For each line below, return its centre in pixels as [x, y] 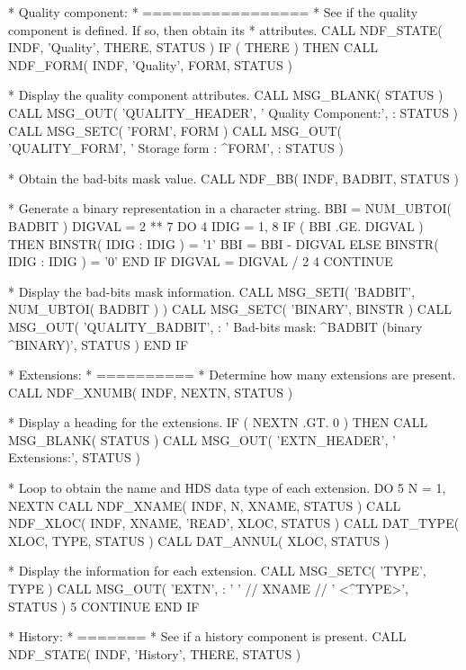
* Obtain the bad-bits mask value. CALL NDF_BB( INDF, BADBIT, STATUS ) [233, 178]
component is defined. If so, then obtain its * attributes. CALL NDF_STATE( [225, 29]
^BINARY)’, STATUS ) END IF [99, 344]
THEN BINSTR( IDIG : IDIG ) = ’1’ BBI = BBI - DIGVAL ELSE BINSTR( [224, 243]
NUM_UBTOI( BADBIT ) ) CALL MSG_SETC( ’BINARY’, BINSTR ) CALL [230, 309]
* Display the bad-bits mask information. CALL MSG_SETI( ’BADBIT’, [212, 291]
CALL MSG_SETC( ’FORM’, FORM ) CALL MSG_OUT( [175, 130]
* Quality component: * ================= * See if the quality [213, 12]
